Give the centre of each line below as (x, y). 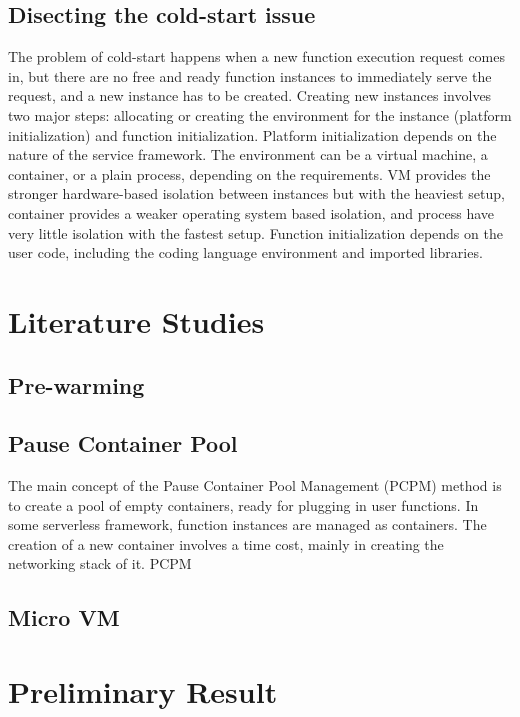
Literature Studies (136, 320)
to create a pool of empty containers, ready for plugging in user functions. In (243, 504)
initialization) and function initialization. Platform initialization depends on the (252, 134)
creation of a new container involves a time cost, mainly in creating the (226, 543)
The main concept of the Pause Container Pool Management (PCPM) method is (255, 485)
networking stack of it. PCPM (100, 563)
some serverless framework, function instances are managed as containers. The (247, 524)
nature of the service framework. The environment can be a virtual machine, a (248, 154)
